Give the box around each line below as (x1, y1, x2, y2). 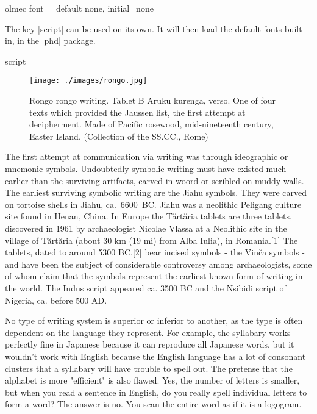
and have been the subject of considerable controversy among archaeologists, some (5, 257, 312, 270)
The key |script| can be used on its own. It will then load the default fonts (5, 22, 282, 35)
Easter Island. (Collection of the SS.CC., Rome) (29, 129, 208, 142)
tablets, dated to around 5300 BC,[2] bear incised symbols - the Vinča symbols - (5, 246, 305, 259)
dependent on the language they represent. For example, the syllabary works (5, 326, 291, 338)
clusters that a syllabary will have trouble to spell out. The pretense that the (5, 362, 293, 374)
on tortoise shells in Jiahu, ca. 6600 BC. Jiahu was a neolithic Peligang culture (5, 198, 302, 210)
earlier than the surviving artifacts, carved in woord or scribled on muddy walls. (5, 174, 304, 187)
